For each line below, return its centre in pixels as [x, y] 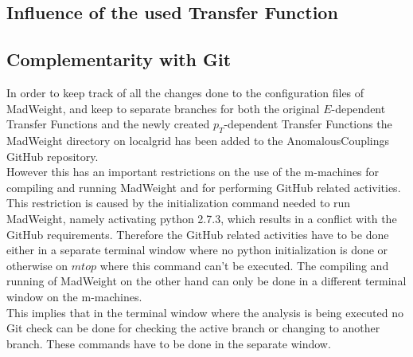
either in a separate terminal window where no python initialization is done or [197, 250]
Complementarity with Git [119, 59]
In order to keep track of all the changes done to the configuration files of [185, 92]
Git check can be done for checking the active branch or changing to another [193, 328]
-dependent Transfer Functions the [308, 124]
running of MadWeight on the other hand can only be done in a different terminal [206, 281]
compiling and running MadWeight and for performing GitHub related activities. [204, 187]
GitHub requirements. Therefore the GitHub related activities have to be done [198, 234]
